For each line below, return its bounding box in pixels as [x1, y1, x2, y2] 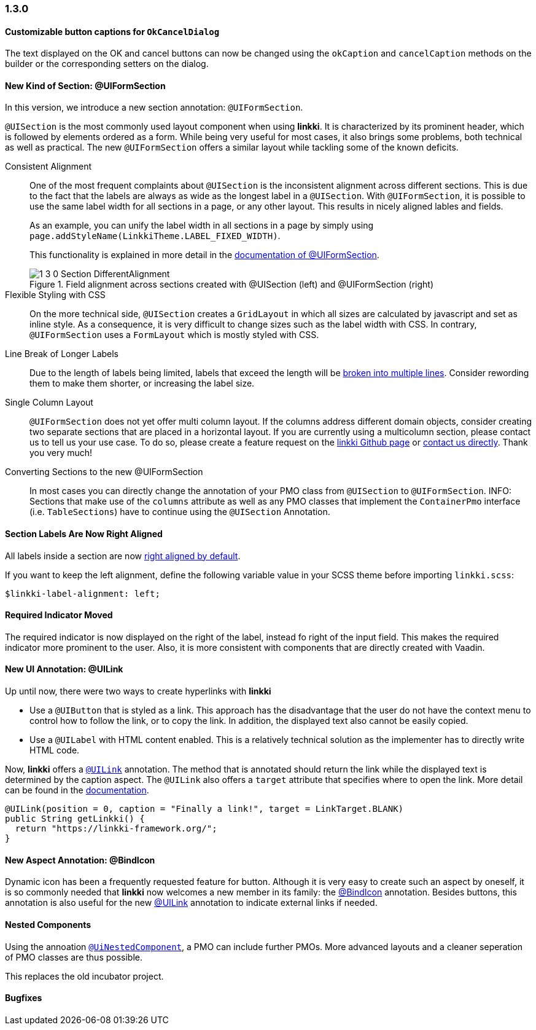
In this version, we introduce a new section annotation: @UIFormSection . [5, 102, 303, 113]
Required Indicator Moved [5, 610, 113, 621]
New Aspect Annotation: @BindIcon [5, 854, 155, 865]
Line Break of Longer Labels [5, 348, 119, 360]
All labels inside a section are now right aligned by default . [5, 550, 241, 561]
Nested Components [5, 919, 91, 930]
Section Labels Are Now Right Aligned [5, 529, 163, 540]
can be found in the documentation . [5, 785, 149, 796]
